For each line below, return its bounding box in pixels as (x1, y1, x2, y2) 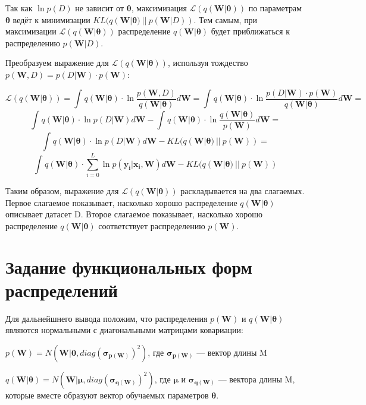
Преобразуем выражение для (5, 56, 109, 69)
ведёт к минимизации (12, 13, 90, 26)
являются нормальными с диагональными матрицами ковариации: (5, 324, 243, 336)
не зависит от (75, 2, 124, 14)
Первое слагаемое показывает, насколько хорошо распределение (5, 196, 237, 208)
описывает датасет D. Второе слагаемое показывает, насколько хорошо (5, 208, 263, 220)
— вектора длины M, (218, 372, 295, 385)
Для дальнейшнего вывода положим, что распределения (5, 312, 208, 324)
